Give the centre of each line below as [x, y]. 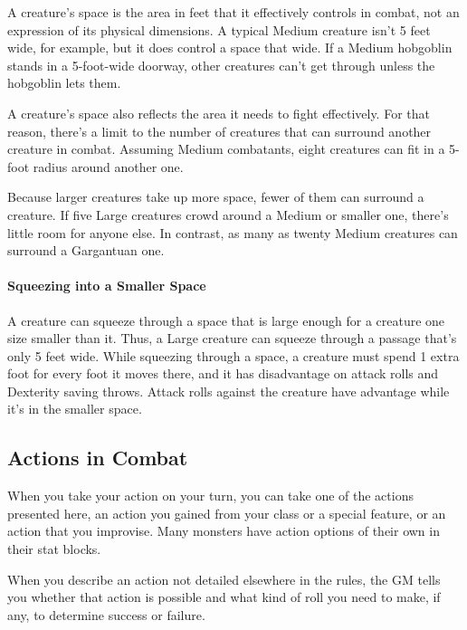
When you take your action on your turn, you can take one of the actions [210, 496]
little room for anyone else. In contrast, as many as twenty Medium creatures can [233, 232]
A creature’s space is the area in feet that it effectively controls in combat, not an [233, 12]
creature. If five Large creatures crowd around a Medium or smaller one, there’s [228, 214]
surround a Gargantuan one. [86, 250]
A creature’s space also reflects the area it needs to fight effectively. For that [219, 113]
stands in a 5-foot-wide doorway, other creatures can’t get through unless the [221, 65]
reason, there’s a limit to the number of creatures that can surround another [219, 131]
